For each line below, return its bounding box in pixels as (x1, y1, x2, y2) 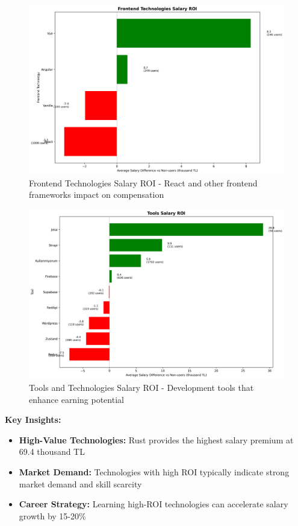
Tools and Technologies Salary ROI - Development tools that (29, 381, 254, 394)
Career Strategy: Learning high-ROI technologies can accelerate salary (19, 498, 288, 510)
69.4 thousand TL (19, 445, 85, 458)
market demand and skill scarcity (19, 477, 142, 490)
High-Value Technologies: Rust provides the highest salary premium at (19, 433, 294, 446)
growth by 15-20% (19, 509, 86, 522)
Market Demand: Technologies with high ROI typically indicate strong (19, 466, 290, 478)
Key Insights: (5, 413, 61, 426)
